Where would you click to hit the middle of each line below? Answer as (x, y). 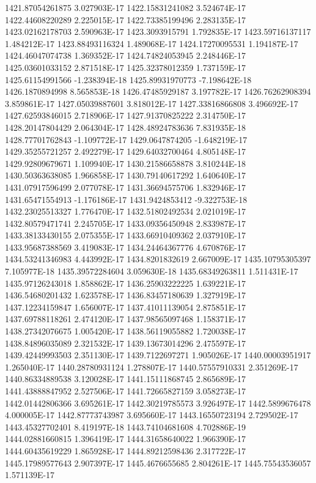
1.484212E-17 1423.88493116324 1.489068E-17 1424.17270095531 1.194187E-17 (152, 43)
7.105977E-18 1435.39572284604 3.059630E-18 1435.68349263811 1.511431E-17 (152, 271)
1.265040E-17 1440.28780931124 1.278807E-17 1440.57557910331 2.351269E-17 (152, 367)
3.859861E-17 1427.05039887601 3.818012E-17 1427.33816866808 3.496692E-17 (152, 103)
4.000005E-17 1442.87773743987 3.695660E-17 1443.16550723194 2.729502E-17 (152, 415)
